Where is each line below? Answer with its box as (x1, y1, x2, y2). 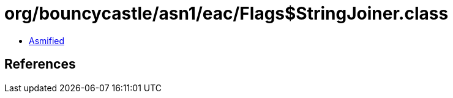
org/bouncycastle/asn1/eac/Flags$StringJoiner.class (4, 3, 449, 24)
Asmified (29, 35, 65, 46)
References (4, 56, 76, 72)
